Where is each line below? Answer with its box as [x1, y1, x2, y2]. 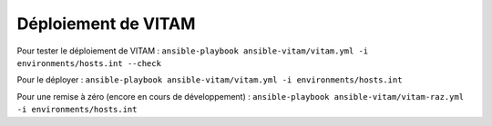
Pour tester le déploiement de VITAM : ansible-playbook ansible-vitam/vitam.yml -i [16, 45, 369, 56]
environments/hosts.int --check [16, 58, 161, 68]
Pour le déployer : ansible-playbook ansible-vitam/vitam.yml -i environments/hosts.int [16, 74, 403, 85]
